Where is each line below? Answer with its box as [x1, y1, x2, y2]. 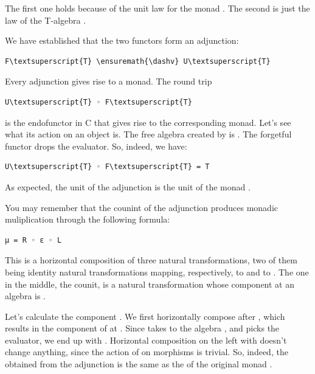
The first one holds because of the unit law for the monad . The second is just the [5, 2, 310, 14]
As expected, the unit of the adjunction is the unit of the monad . [5, 180, 251, 193]
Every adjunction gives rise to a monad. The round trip [5, 75, 212, 88]
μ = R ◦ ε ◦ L [5, 235, 62, 244]
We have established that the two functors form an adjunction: [5, 34, 239, 47]
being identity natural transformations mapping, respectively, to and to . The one [5, 265, 309, 278]
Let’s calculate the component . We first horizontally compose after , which [5, 310, 285, 322]
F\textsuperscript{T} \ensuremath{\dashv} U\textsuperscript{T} [5, 57, 271, 66]
